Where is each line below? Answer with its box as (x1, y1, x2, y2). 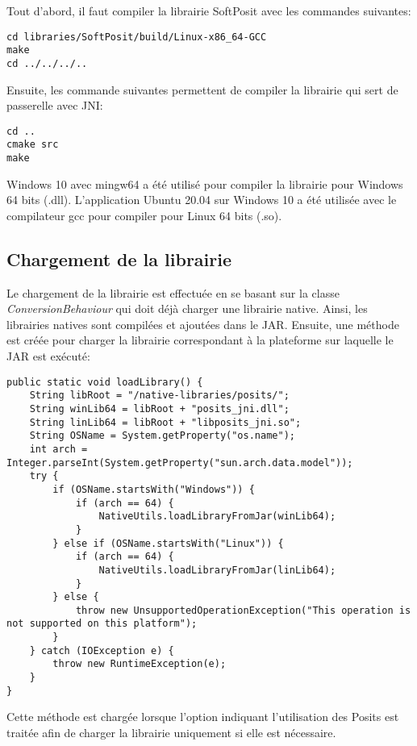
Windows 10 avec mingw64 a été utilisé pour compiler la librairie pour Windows (6, 175, 403, 192)
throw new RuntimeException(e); (52, 658, 227, 670)
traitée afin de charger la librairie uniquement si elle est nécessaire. (6, 724, 336, 741)
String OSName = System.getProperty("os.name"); (29, 430, 295, 442)
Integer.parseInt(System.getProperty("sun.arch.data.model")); (6, 456, 353, 469)
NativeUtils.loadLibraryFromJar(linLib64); (98, 564, 336, 576)
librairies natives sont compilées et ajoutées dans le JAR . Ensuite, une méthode (6, 315, 399, 332)
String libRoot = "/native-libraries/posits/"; (29, 390, 290, 402)
